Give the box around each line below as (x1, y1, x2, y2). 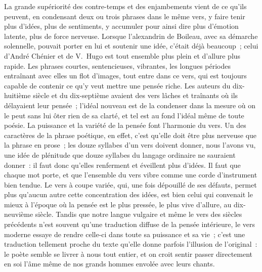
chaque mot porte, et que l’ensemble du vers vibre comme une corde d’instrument (4, 169, 257, 180)
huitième (4, 90, 31, 101)
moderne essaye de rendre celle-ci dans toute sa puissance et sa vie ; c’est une (4, 229, 245, 239)
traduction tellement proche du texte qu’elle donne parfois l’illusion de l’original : (4, 239, 257, 249)
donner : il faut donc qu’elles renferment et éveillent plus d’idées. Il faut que (4, 159, 241, 170)
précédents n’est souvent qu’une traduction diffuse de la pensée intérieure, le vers (4, 219, 255, 230)
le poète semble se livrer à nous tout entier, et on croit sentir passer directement (4, 248, 253, 259)
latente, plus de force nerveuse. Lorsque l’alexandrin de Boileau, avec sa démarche (4, 30, 258, 41)
